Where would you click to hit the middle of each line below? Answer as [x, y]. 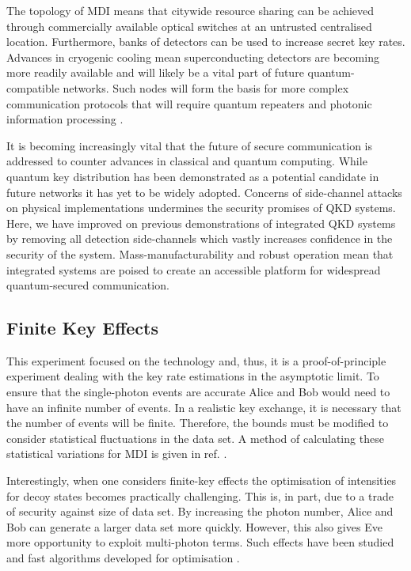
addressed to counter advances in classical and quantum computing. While [187, 161]
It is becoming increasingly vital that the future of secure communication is [190, 145]
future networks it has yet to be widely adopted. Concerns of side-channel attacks [204, 192]
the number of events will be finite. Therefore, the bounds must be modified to [198, 423]
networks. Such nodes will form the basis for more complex [206, 87]
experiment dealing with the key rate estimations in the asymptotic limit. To [193, 376]
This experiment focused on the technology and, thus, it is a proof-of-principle [196, 360]
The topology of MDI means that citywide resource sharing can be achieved [190, 10]
